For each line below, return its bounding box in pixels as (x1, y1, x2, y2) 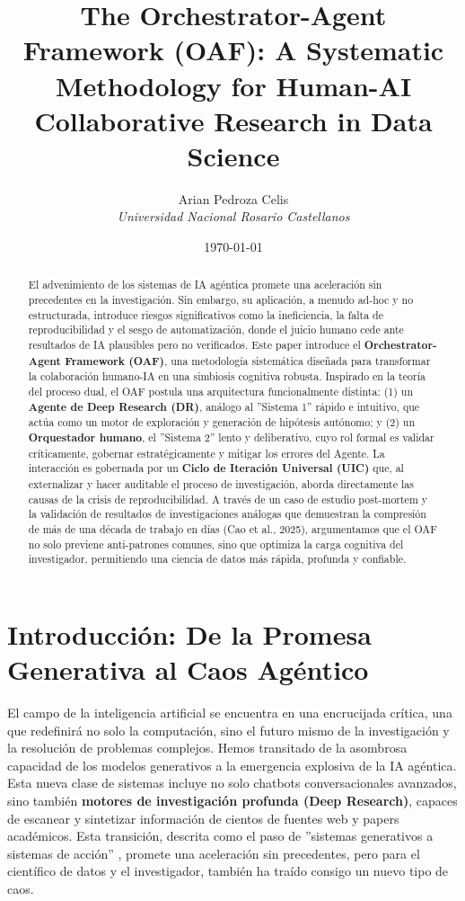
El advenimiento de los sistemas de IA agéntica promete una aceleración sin (28, 277, 382, 292)
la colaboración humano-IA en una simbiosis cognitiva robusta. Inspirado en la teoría (28, 369, 426, 384)
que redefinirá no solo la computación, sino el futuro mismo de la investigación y (7, 720, 450, 739)
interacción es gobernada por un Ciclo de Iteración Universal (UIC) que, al (28, 460, 404, 477)
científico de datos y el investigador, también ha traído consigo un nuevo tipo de (7, 861, 449, 880)
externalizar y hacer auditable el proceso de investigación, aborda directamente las (28, 476, 414, 491)
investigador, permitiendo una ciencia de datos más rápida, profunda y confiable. (28, 551, 407, 566)
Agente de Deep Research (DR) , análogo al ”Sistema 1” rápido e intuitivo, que (28, 398, 420, 415)
